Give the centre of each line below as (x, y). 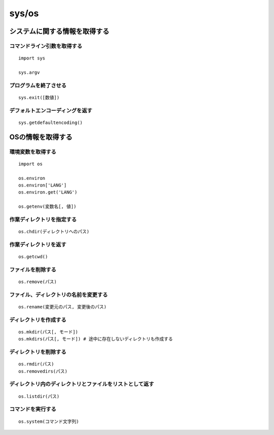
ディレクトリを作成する (38, 320)
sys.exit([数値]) (39, 97)
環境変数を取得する (33, 151)
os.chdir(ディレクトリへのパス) (54, 232)
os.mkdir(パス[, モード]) (48, 332)
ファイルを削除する (33, 269)
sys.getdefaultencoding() (51, 122)
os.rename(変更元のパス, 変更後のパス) (62, 307)
